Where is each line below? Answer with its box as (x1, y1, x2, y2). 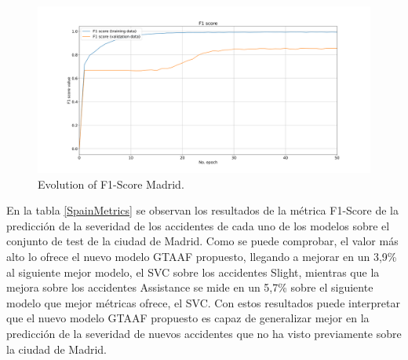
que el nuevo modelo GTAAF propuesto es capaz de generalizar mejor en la (6, 310, 370, 326)
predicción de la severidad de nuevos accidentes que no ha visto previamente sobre (6, 325, 402, 341)
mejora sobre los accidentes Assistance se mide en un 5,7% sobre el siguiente (6, 279, 373, 296)
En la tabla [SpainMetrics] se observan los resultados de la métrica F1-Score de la (6, 202, 399, 219)
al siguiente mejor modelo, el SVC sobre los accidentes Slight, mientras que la (6, 263, 380, 280)
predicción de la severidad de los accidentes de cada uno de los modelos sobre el (6, 217, 390, 233)
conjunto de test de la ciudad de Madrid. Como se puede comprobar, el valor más (6, 233, 399, 249)
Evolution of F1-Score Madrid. (38, 175, 184, 192)
